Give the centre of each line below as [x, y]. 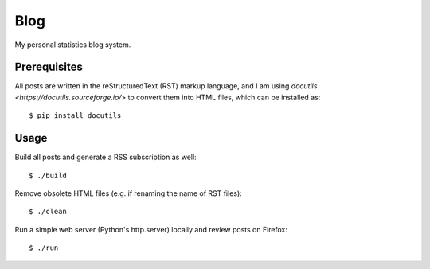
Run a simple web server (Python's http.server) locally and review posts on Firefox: [151, 229]
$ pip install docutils [75, 116]
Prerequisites [49, 67]
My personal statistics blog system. [73, 45]
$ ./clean [48, 212]
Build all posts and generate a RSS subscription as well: [106, 157]
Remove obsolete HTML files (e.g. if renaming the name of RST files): [128, 193]
